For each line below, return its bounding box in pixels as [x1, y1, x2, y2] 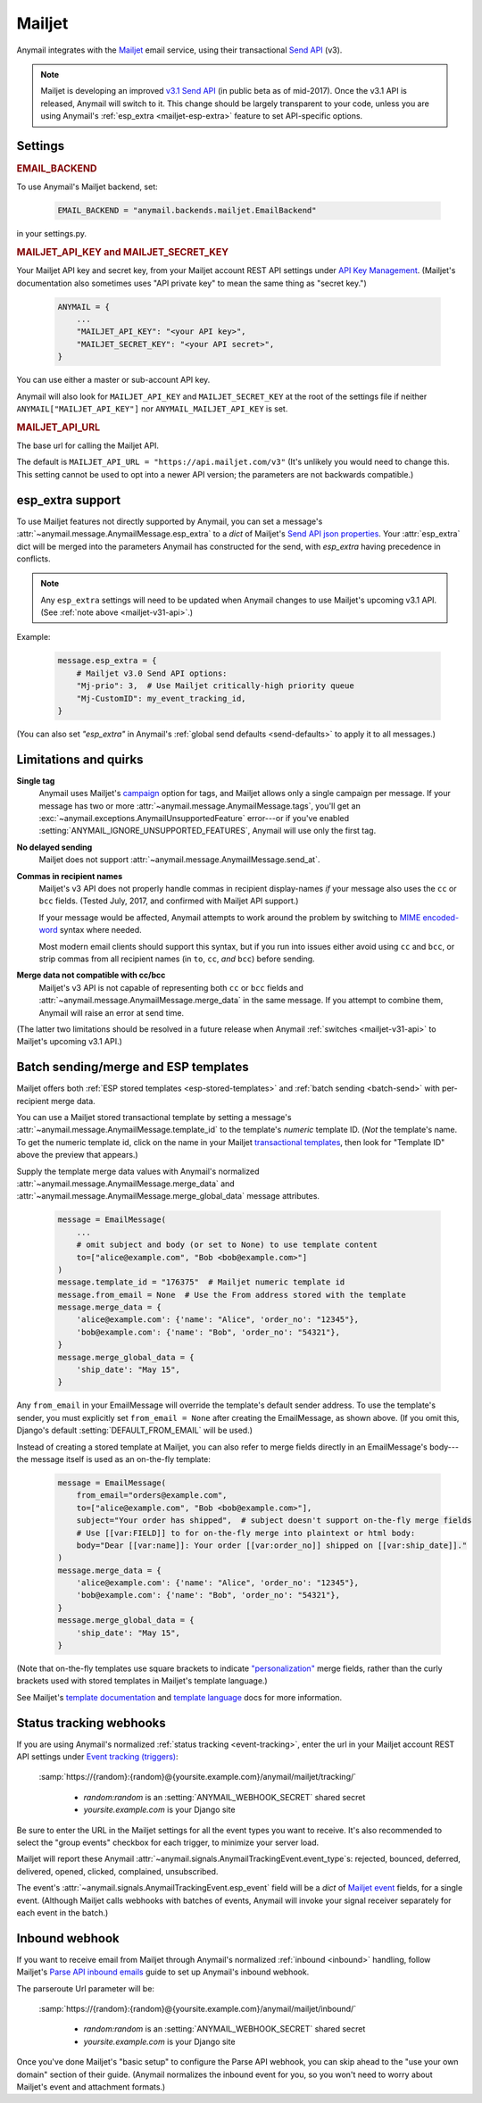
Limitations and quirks [16, 752, 144, 767]
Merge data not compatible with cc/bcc [16, 969, 166, 981]
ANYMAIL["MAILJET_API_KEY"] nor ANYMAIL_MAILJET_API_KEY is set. [16, 403, 288, 414]
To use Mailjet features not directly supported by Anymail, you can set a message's [16, 516, 323, 527]
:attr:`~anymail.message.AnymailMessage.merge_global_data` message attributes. [16, 1191, 320, 1201]
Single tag [16, 775, 55, 786]
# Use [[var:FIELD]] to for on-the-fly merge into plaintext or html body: [76, 1527, 416, 1538]
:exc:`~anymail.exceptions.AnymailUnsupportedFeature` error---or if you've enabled [38, 813, 350, 824]
